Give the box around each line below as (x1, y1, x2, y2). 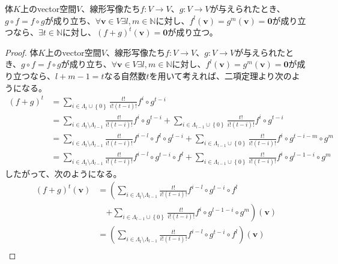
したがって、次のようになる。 (5, 167, 122, 179)
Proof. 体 (5, 46, 38, 58)
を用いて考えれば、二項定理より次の (149, 69, 292, 82)
